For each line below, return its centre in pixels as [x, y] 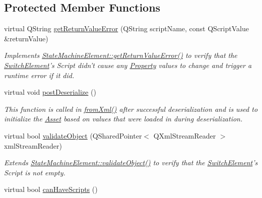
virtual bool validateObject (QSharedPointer [73, 135]
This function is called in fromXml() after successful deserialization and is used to [131, 109]
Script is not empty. [35, 172]
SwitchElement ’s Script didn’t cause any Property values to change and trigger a [128, 65]
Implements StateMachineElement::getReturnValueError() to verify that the [121, 55]
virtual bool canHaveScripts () [51, 189]
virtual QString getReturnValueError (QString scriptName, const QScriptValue [126, 28]
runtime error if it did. [39, 75]
